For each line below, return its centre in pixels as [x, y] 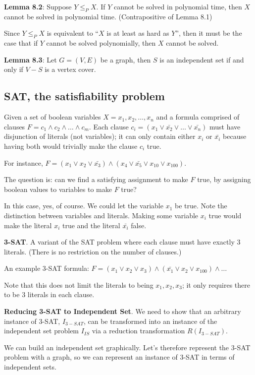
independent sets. [30, 367]
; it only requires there [216, 284]
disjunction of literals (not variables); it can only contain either [100, 136]
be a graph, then [126, 59]
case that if [21, 43]
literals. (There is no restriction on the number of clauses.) [93, 251]
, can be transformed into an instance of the [150, 321]
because [235, 136]
